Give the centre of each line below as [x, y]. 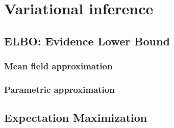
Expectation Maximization [76, 118]
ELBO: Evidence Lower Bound [87, 41]
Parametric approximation [59, 89]
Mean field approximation [58, 66]
